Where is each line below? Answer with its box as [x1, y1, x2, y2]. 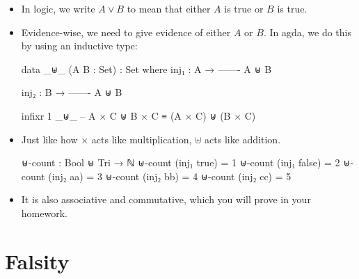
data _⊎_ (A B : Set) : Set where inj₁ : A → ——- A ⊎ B [21, 61, 272, 76]
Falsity [5, 246, 70, 275]
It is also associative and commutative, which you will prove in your [21, 192, 311, 207]
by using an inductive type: [21, 38, 138, 53]
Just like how [21, 131, 78, 146]
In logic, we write [21, 1, 95, 15]
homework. [21, 205, 67, 220]
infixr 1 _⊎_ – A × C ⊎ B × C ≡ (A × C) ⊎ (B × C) [21, 108, 256, 122]
